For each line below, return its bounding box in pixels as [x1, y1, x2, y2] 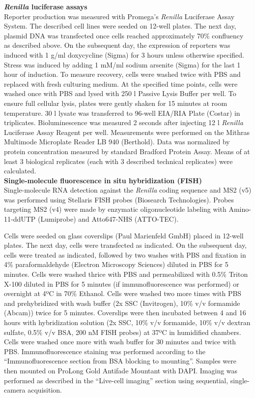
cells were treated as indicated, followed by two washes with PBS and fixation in [4, 249, 246, 260]
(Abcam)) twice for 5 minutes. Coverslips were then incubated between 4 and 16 [4, 307, 246, 318]
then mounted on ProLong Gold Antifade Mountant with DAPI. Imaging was [4, 365, 238, 375]
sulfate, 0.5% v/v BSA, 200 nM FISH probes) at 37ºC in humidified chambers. [4, 327, 241, 337]
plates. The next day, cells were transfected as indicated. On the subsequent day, [4, 240, 247, 250]
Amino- [228, 204, 251, 214]
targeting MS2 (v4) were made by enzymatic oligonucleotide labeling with [4, 204, 227, 214]
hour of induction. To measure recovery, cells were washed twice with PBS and [4, 69, 241, 79]
